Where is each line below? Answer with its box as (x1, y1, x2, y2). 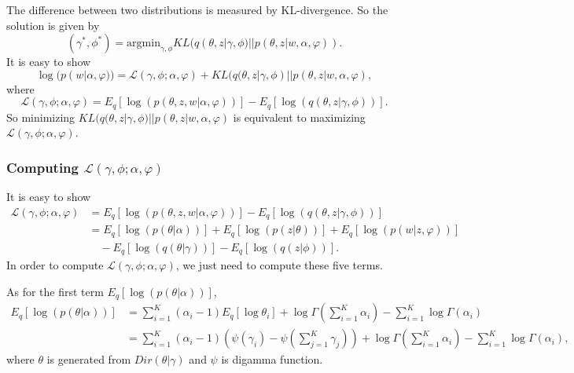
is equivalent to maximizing (233, 108, 366, 125)
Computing (6, 157, 79, 177)
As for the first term (6, 283, 104, 299)
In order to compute (6, 257, 104, 273)
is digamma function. (221, 351, 323, 368)
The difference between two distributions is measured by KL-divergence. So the (6, 2, 388, 17)
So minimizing (6, 108, 75, 125)
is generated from (46, 351, 131, 368)
